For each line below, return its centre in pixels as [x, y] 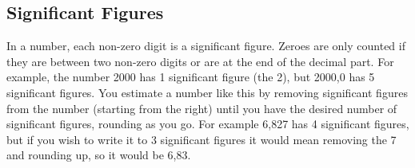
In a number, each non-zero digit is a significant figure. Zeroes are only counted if [206, 46]
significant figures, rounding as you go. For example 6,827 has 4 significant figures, [208, 124]
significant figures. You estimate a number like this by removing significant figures [207, 92]
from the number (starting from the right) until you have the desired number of [202, 108]
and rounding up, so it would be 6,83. [99, 155]
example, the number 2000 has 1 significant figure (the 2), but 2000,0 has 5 [191, 77]
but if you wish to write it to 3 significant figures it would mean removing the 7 [202, 139]
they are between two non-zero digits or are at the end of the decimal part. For [200, 61]
